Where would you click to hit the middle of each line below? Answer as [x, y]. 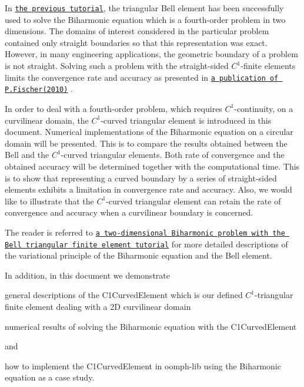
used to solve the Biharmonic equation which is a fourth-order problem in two [145, 19]
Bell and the [27, 155]
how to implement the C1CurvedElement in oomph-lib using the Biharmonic [143, 365]
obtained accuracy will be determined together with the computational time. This [152, 166]
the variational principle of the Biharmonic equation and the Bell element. [138, 255]
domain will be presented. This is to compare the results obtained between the [146, 143]
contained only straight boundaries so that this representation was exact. [136, 42]
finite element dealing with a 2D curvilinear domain [98, 306]
